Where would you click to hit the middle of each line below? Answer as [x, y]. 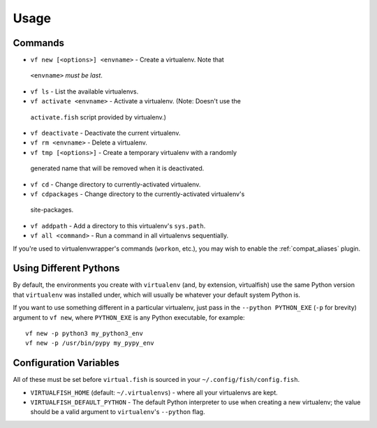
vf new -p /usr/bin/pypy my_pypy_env [90, 343]
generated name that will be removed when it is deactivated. [117, 168]
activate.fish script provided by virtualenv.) [98, 117]
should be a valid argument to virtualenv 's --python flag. [118, 412]
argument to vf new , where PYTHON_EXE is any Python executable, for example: [129, 317]
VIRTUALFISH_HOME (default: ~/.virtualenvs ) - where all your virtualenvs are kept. [154, 392]
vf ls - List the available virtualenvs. [84, 91]
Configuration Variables [66, 363]
